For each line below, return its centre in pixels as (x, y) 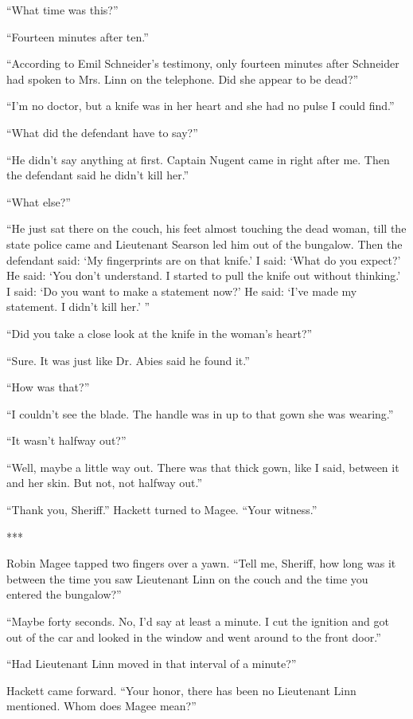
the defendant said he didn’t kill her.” (98, 175)
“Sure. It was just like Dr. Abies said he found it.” (128, 360)
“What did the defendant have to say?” (102, 132)
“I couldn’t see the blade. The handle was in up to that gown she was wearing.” (200, 413)
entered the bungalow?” (64, 594)
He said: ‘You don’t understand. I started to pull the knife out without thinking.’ (204, 275)
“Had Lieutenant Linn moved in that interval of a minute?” (152, 664)
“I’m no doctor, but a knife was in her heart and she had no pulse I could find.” (201, 106)
